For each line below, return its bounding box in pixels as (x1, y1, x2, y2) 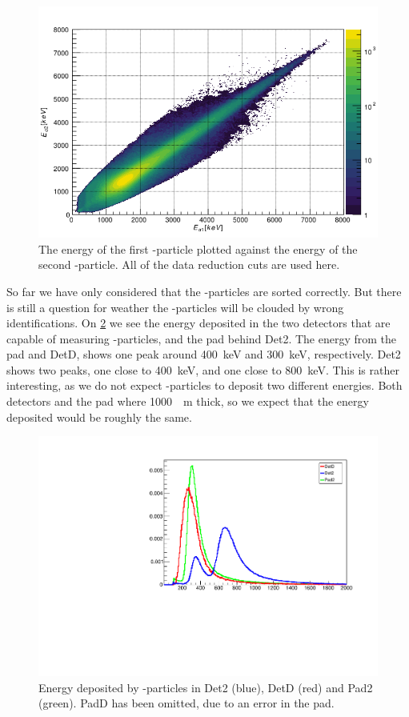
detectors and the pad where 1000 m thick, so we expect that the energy (6, 393, 369, 410)
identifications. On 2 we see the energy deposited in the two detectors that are (6, 314, 391, 331)
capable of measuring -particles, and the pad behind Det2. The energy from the (6, 330, 397, 346)
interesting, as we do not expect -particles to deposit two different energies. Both (6, 377, 403, 394)
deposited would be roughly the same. (6, 408, 192, 425)
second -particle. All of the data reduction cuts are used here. (38, 256, 340, 273)
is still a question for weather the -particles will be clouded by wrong (6, 298, 344, 315)
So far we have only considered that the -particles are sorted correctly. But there (6, 282, 402, 299)
